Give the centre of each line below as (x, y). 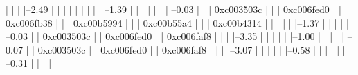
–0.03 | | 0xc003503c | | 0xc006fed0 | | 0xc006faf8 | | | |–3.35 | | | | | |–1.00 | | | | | (175, 36)
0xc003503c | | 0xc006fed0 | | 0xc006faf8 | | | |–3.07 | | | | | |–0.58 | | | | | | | (195, 49)
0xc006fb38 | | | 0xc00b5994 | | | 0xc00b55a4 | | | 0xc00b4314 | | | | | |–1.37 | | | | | (177, 22)
